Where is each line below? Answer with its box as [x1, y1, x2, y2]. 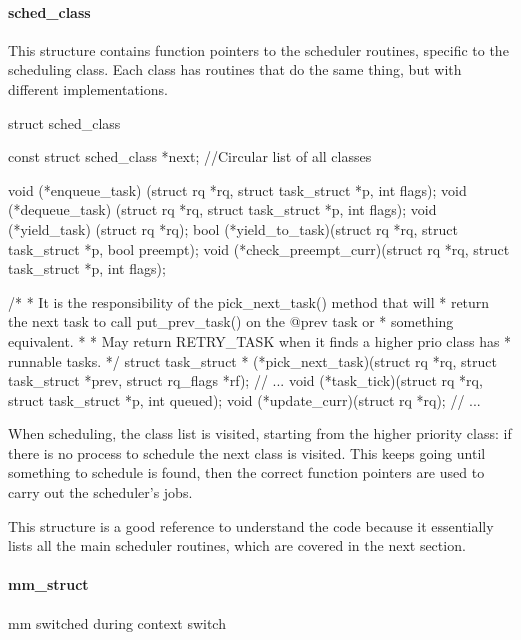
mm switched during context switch [8, 612, 226, 633]
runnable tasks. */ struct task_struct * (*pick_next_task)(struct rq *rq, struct [8, 350, 497, 371]
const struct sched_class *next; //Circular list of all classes [8, 146, 372, 167]
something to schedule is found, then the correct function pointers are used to [8, 462, 485, 483]
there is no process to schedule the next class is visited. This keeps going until [8, 442, 486, 463]
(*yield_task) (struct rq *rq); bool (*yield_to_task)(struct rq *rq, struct [8, 218, 458, 239]
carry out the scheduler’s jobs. [8, 482, 193, 503]
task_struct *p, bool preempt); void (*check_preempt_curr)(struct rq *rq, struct [8, 238, 510, 259]
